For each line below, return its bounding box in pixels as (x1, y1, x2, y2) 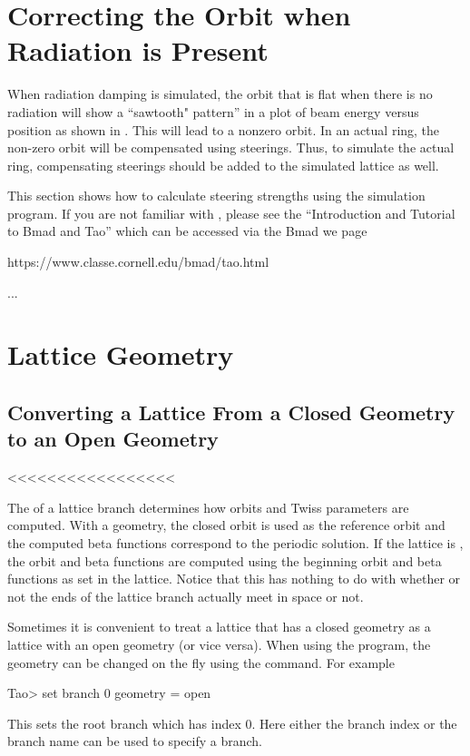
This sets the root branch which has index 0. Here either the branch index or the (7, 713, 457, 732)
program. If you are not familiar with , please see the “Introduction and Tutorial (7, 203, 455, 222)
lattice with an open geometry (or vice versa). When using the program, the (7, 634, 431, 653)
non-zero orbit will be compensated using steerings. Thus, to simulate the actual (7, 138, 455, 157)
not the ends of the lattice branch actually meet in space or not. (7, 586, 364, 605)
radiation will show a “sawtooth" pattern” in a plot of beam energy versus (7, 102, 419, 121)
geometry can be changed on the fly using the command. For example (7, 653, 395, 672)
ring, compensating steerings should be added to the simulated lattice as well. (7, 155, 439, 174)
